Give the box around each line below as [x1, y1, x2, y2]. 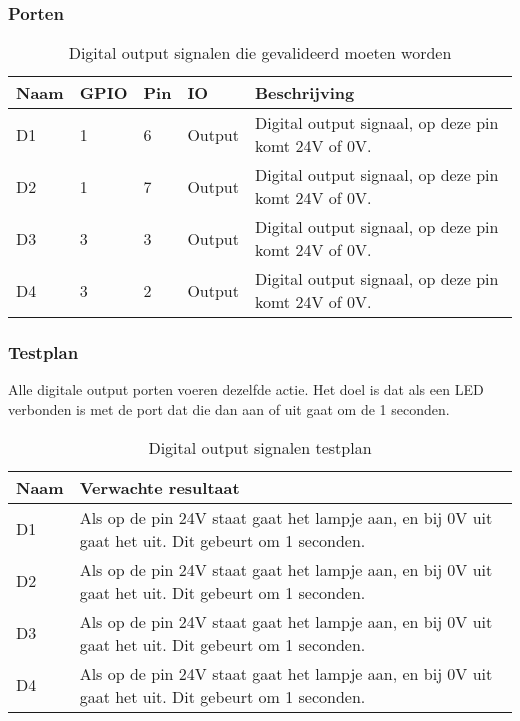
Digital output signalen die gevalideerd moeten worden [68, 41, 452, 65]
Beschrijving [254, 81, 355, 105]
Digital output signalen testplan [148, 435, 372, 459]
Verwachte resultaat [79, 475, 240, 499]
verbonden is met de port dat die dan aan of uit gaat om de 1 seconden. [8, 399, 450, 420]
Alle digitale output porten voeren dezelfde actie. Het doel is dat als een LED [8, 379, 484, 400]
